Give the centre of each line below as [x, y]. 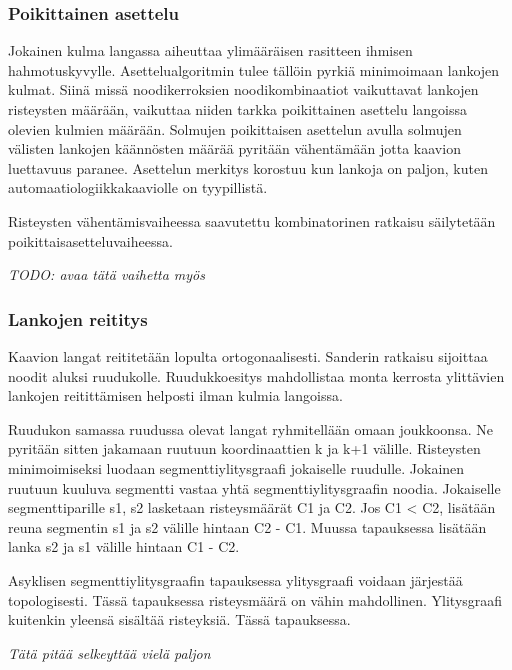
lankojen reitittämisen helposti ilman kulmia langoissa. [175, 395]
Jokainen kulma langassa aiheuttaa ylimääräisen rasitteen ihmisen [210, 50]
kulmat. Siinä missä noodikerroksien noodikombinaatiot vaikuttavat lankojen [243, 89]
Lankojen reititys [78, 318]
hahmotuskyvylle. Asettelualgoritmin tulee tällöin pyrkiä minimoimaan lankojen [254, 69]
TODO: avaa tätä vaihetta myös [106, 274]
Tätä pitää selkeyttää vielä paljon [109, 652]
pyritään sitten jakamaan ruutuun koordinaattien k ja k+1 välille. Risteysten [244, 448]
